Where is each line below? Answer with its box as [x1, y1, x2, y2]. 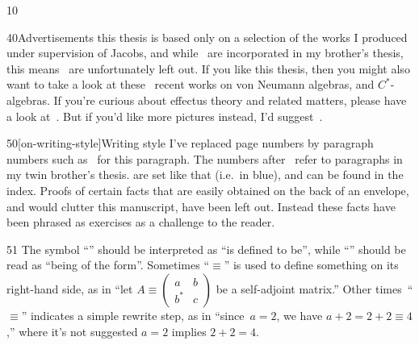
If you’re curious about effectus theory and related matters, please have [53, 91, 407, 108]
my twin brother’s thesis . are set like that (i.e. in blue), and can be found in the [6, 166, 404, 183]
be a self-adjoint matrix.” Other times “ [216, 280, 413, 297]
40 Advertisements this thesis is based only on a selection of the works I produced [6, 28, 408, 45]
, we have [276, 306, 323, 323]
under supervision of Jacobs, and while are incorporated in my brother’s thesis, [6, 44, 404, 61]
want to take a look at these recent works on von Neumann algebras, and [6, 76, 375, 93]
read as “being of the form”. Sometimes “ [6, 256, 210, 273]
